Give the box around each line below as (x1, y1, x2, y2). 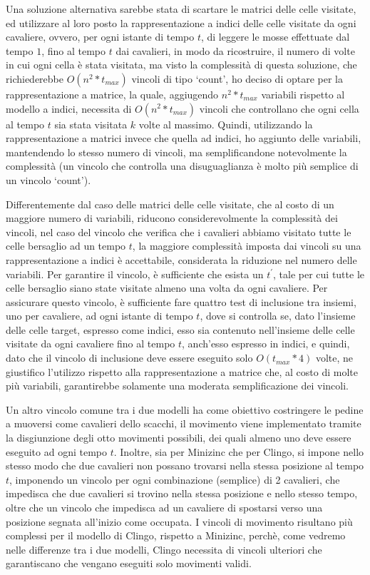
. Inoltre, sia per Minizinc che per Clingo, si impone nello (113, 444, 364, 459)
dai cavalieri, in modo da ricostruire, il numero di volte (115, 43, 355, 58)
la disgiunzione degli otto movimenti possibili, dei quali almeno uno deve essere (6, 430, 351, 445)
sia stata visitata (54, 116, 128, 131)
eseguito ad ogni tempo (6, 444, 108, 459)
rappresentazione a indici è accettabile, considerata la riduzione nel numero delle (6, 252, 357, 267)
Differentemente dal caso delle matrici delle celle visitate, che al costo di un (6, 196, 334, 211)
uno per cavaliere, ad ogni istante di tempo (6, 308, 193, 323)
